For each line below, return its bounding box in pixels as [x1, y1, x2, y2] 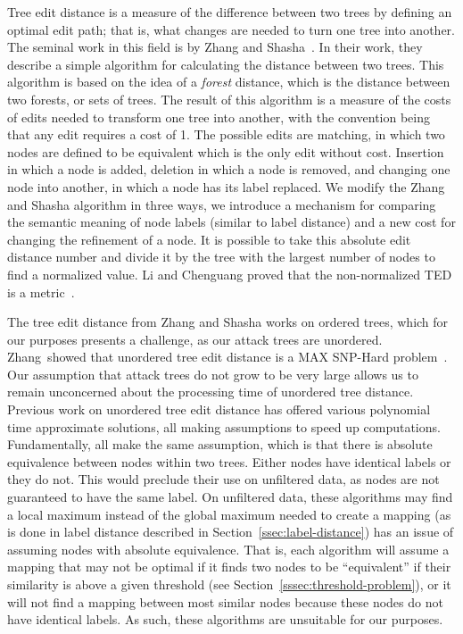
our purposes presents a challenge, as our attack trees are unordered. [7, 330, 383, 348]
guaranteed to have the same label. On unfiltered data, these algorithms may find [7, 488, 453, 506]
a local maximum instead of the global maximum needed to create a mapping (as [7, 505, 451, 523]
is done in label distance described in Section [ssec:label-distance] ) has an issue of [7, 522, 454, 541]
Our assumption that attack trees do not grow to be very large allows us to [7, 364, 418, 383]
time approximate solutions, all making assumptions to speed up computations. [7, 417, 441, 436]
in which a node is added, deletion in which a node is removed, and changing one [7, 160, 451, 179]
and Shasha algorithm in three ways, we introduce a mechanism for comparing [7, 195, 436, 213]
